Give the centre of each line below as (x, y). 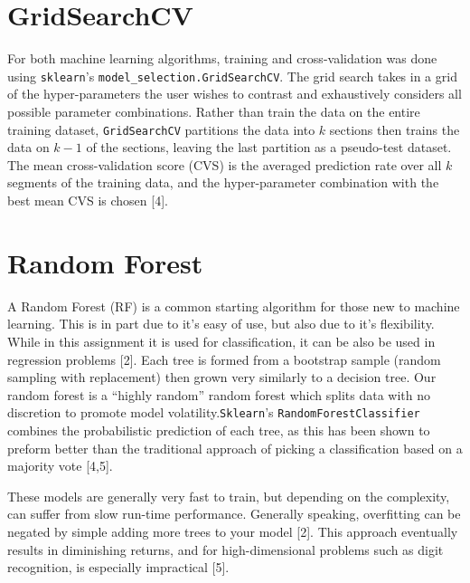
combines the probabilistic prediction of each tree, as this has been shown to (219, 430)
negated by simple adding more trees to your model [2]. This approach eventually (233, 531)
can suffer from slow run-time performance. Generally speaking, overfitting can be (234, 514)
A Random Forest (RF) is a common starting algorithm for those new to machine (234, 306)
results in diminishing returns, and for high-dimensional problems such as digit (226, 549)
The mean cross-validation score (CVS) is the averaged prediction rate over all (225, 164)
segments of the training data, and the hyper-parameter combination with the (223, 182)
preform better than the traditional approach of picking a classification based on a (235, 448)
